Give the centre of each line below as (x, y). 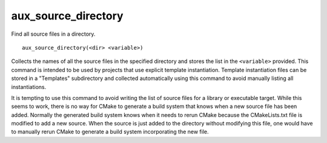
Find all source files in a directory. (53, 34)
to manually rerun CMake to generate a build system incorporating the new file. (110, 132)
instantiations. (29, 87)
